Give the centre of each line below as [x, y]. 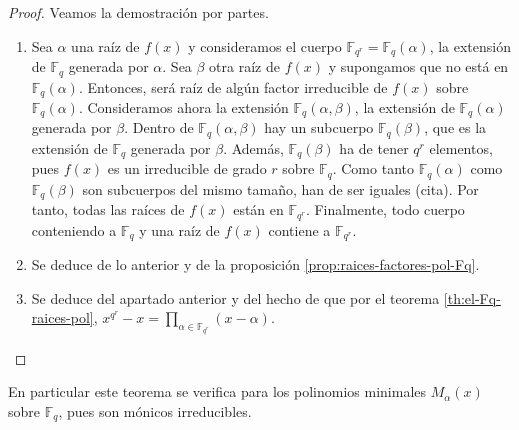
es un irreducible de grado [187, 168]
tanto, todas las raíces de [108, 209]
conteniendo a [74, 229]
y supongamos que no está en [418, 66]
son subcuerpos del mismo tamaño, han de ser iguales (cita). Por [280, 188]
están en [258, 209]
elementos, [461, 147]
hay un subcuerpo [319, 127]
